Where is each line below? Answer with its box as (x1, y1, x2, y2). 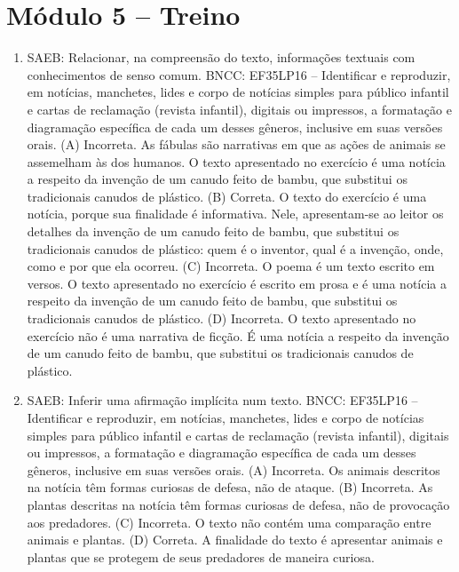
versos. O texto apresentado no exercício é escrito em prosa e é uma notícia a (27, 274, 447, 292)
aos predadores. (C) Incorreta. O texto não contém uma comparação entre (27, 512, 431, 531)
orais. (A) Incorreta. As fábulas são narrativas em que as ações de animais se (27, 135, 446, 154)
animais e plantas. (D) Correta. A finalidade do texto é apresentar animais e (27, 530, 443, 549)
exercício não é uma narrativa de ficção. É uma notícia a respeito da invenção (27, 326, 449, 345)
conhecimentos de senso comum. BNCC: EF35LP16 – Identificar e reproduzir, (27, 65, 451, 83)
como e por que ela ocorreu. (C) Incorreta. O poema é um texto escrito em (27, 257, 435, 275)
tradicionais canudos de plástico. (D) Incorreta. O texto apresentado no (27, 309, 416, 328)
